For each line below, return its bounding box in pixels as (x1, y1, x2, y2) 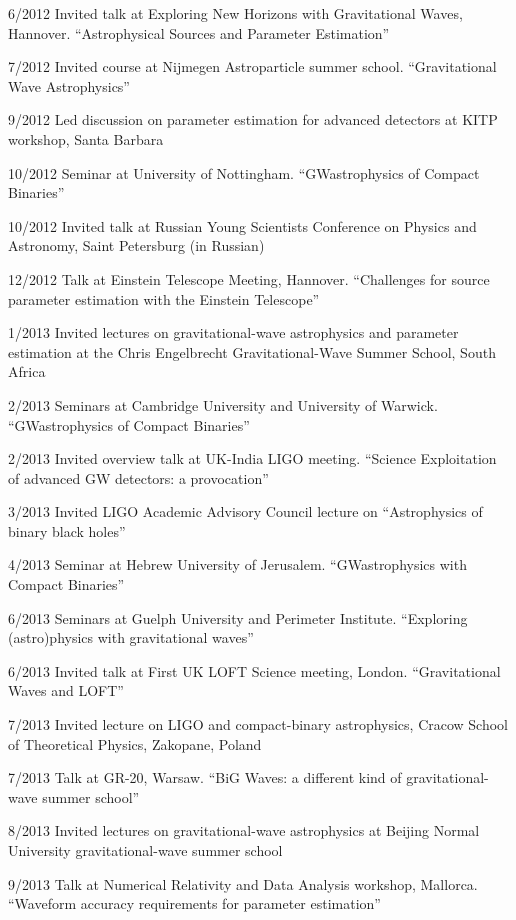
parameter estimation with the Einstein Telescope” (8, 288, 320, 309)
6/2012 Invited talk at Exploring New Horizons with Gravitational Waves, (8, 3, 463, 23)
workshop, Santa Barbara (8, 128, 164, 149)
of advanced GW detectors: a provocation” (8, 467, 269, 488)
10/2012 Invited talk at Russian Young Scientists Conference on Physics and (8, 215, 477, 236)
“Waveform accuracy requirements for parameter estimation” (8, 893, 381, 914)
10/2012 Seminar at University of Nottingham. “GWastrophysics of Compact (8, 162, 480, 183)
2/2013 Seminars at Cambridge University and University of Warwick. (8, 394, 438, 415)
